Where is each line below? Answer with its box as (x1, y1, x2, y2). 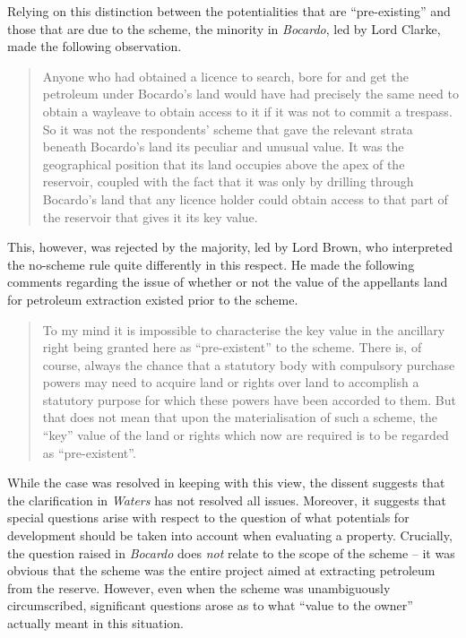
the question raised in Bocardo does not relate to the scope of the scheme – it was (7, 543, 455, 562)
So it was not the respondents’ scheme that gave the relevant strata (42, 119, 413, 138)
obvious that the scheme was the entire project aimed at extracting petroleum (7, 561, 436, 580)
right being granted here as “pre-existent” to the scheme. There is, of (42, 338, 422, 357)
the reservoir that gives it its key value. (42, 207, 258, 226)
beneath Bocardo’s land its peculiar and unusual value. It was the (42, 137, 404, 156)
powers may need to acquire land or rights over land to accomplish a (42, 373, 419, 392)
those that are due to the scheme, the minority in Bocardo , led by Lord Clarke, (7, 19, 441, 38)
